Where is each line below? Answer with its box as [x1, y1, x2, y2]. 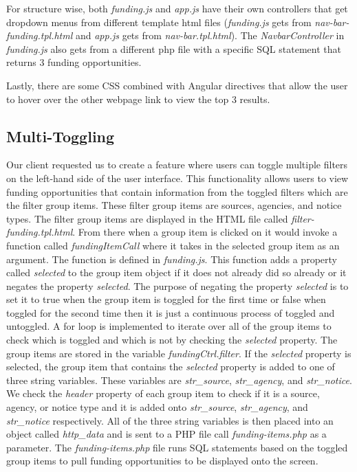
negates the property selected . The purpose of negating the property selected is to [6, 278, 349, 293]
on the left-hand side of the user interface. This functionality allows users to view [6, 170, 349, 185]
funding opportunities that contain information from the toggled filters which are [6, 184, 348, 199]
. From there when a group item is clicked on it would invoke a [72, 225, 338, 239]
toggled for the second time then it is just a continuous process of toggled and [6, 305, 335, 319]
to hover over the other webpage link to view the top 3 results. [6, 91, 270, 106]
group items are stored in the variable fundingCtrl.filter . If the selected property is [6, 346, 351, 360]
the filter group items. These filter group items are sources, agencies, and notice [6, 198, 342, 212]
